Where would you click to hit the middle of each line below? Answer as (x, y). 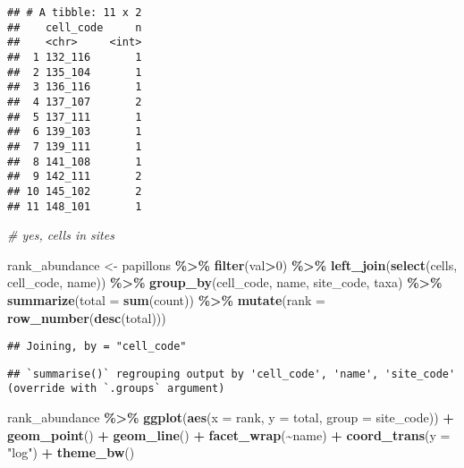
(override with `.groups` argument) (116, 389)
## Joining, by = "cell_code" (97, 347)
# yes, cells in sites (61, 235)
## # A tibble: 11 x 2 (75, 13)
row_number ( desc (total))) (87, 317)
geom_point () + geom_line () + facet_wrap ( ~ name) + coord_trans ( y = (229, 434)
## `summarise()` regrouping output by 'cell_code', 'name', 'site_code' (232, 374)
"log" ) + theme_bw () (71, 452)
